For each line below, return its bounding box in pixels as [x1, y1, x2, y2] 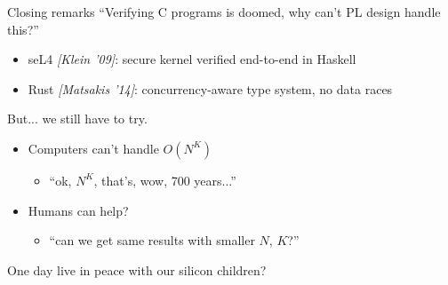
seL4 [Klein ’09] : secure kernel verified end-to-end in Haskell [28, 50, 356, 68]
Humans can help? [28, 201, 129, 219]
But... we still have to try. [7, 109, 148, 128]
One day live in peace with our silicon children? [7, 260, 267, 279]
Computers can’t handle [28, 139, 159, 157]
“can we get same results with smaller [49, 231, 255, 249]
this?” [7, 20, 39, 38]
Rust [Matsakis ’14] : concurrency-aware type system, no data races [28, 79, 393, 98]
